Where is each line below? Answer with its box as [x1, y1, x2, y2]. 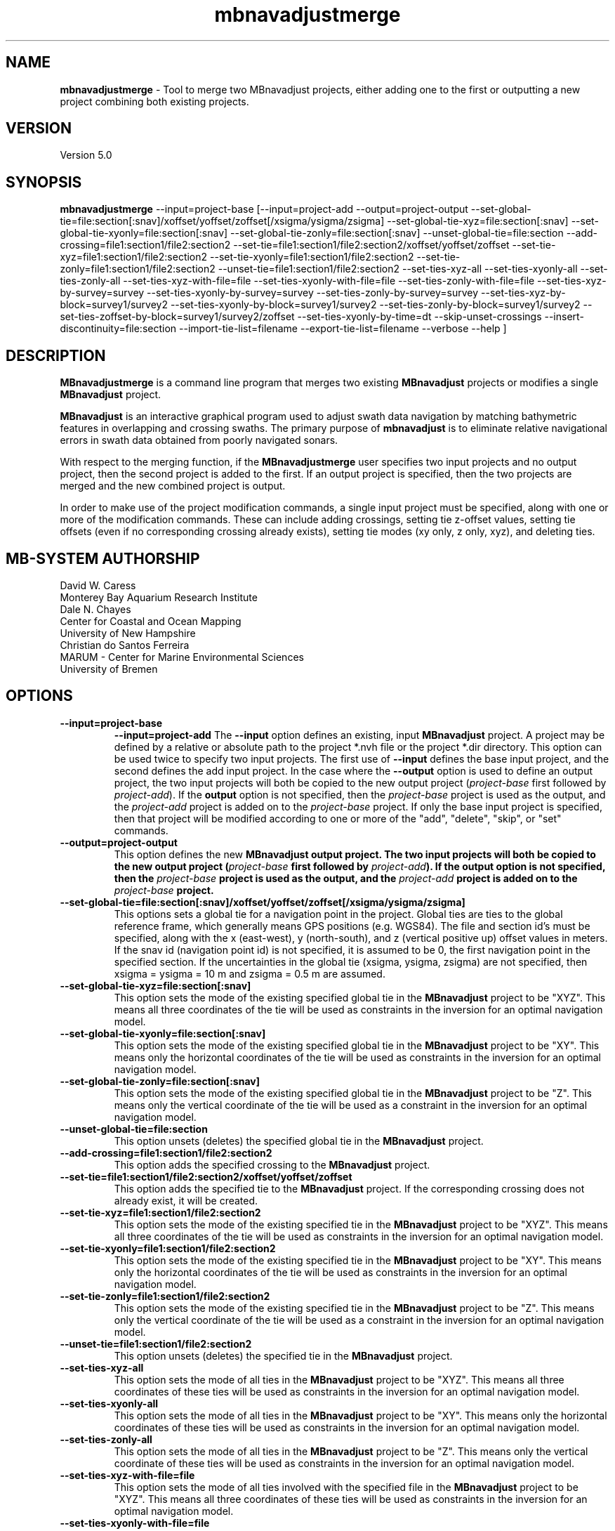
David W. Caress [60, 579, 136, 591]
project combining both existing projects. [60, 95, 249, 107]
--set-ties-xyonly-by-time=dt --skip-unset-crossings [297, 310, 542, 323]
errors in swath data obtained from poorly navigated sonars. [60, 434, 338, 447]
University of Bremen [60, 662, 158, 675]
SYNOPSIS [6, 173, 82, 191]
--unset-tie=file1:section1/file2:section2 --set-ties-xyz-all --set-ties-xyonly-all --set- [218, 263, 608, 275]
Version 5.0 [60, 149, 112, 162]
